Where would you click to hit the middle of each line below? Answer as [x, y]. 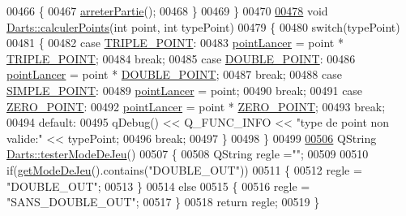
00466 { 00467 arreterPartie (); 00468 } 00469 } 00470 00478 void [167, 11]
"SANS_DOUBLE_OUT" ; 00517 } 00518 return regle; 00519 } [163, 202]
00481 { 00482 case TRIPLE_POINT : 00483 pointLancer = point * [175, 43]
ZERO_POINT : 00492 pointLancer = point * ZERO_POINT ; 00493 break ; [196, 106]
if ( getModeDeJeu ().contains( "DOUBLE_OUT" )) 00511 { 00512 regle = [184, 169]
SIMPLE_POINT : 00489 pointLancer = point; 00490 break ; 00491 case [185, 90]
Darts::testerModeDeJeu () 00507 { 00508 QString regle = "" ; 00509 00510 [188, 154]
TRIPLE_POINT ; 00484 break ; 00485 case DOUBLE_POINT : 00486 [181, 58]
